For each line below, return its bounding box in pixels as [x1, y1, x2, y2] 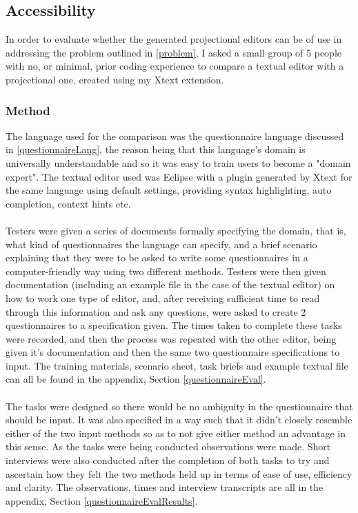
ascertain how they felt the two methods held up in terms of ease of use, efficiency [6, 466, 352, 481]
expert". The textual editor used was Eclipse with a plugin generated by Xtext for [6, 169, 352, 183]
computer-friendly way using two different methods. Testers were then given [6, 263, 326, 278]
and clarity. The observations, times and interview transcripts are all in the [6, 480, 324, 494]
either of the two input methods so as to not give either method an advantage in [6, 425, 346, 440]
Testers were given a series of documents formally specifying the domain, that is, [6, 223, 346, 237]
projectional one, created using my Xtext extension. [6, 72, 224, 86]
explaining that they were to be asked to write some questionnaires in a [6, 250, 308, 265]
